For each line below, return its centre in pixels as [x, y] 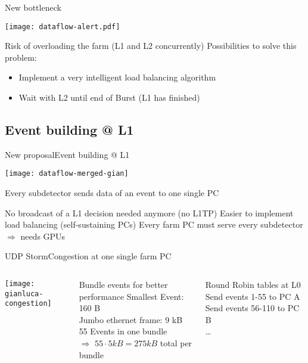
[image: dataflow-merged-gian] [67, 174]
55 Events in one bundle [123, 331]
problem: [21, 57]
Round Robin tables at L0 [253, 285]
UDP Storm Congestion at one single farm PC [88, 256]
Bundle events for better [123, 285]
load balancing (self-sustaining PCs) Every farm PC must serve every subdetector [154, 224]
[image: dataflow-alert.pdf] [63, 27]
